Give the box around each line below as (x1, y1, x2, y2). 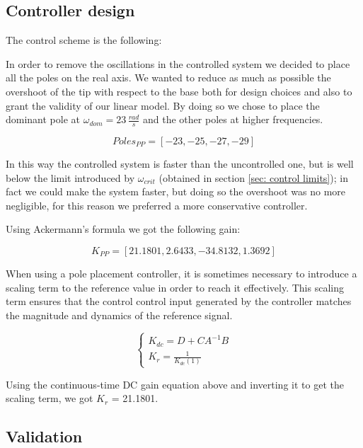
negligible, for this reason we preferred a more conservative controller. (6, 197, 308, 212)
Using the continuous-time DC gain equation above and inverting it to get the (6, 377, 344, 391)
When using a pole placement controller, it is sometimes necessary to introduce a (6, 265, 357, 280)
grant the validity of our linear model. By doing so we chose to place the (6, 98, 320, 113)
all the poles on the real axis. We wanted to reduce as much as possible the (6, 70, 331, 85)
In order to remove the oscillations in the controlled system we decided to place (6, 56, 350, 71)
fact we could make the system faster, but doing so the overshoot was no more (6, 184, 346, 199)
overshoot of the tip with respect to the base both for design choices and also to (6, 84, 352, 98)
